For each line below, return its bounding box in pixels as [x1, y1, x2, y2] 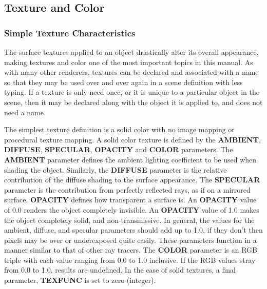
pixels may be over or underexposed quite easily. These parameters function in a [4, 234, 257, 245]
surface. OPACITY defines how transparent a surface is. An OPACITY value [4, 194, 257, 205]
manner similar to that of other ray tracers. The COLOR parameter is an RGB [4, 244, 258, 255]
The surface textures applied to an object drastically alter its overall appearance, [4, 47, 259, 57]
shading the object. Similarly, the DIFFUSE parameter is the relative [4, 164, 227, 175]
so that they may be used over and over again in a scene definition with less [4, 76, 243, 87]
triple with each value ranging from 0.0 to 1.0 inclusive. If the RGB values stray [4, 254, 256, 265]
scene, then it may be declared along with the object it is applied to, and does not [4, 96, 263, 107]
